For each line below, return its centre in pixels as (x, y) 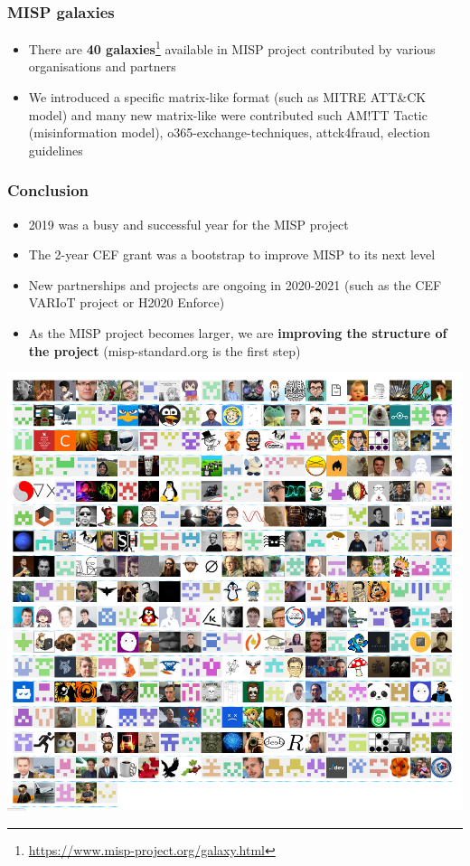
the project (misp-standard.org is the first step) (164, 350)
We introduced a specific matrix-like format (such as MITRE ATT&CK (227, 97)
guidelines (56, 150)
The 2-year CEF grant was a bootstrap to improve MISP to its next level (232, 254)
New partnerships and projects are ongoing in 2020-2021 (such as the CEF (235, 284)
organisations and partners (102, 66)
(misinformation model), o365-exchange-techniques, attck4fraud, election (229, 132)
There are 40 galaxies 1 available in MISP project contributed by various (232, 47)
